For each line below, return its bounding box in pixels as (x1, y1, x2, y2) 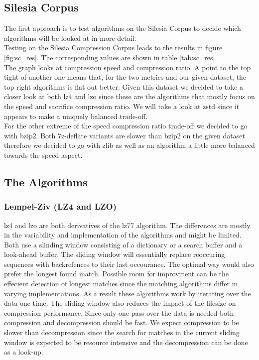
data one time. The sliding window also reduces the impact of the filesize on (4, 298, 236, 308)
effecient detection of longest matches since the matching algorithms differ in (4, 278, 238, 289)
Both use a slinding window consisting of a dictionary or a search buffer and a (4, 239, 243, 249)
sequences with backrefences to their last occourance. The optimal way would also (4, 258, 254, 269)
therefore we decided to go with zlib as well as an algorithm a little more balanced (4, 140, 255, 150)
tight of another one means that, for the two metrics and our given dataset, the (4, 72, 247, 82)
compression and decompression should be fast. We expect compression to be (4, 317, 239, 328)
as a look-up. (4, 347, 43, 357)
